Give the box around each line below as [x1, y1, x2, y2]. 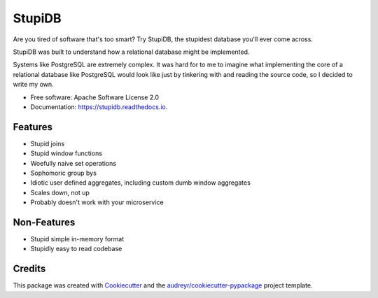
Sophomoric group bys [30, 169, 97, 177]
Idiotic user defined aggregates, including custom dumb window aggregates [30, 178, 251, 187]
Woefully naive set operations [30, 159, 117, 167]
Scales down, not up [30, 188, 90, 197]
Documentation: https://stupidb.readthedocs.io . [30, 102, 168, 111]
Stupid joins [30, 139, 65, 148]
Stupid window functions [30, 149, 103, 157]
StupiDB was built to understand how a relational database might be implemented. [13, 48, 250, 56]
